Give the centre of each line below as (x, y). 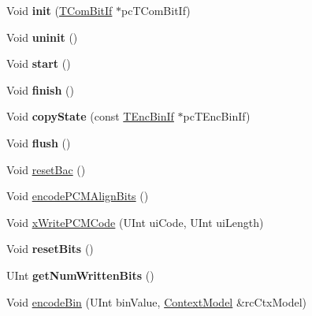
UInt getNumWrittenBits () (80, 275)
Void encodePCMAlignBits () (78, 196)
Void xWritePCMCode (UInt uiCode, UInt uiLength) (135, 222)
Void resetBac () (46, 169)
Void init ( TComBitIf (59, 10)
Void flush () (39, 142)
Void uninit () (42, 37)
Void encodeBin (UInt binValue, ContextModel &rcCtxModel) (157, 301)
